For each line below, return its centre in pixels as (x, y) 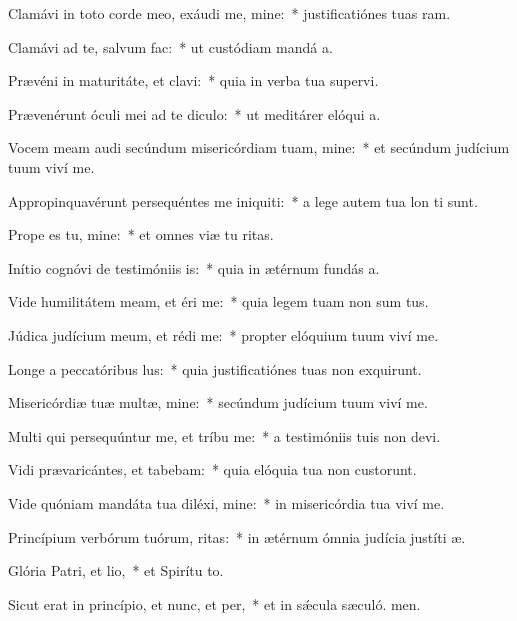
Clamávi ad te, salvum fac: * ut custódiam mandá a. (170, 46)
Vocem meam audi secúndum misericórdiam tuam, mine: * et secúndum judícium (259, 147)
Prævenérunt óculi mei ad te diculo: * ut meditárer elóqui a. (194, 113)
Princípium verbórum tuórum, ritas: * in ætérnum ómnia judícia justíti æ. (237, 536)
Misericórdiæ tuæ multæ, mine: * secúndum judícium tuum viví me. (218, 402)
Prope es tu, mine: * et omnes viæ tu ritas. (141, 234)
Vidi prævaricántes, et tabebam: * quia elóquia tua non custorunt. (212, 469)
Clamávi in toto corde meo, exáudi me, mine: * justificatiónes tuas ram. (229, 13)
